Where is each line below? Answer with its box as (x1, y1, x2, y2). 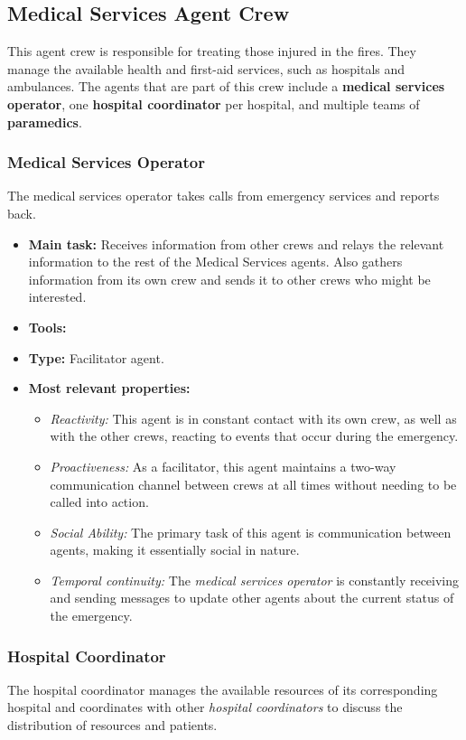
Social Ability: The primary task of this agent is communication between (50, 522, 452, 541)
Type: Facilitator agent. (28, 348, 164, 367)
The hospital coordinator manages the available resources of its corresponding (7, 679, 438, 698)
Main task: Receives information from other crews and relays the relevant (28, 234, 444, 253)
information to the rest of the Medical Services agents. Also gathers (28, 252, 403, 271)
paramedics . (7, 112, 82, 131)
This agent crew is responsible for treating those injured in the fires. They (7, 42, 416, 61)
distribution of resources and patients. (7, 716, 218, 735)
